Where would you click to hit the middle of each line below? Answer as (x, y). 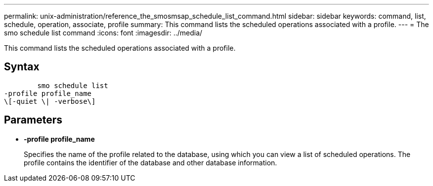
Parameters (33, 120)
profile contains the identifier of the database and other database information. (151, 162)
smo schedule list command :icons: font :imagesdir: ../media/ (103, 33)
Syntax (22, 67)
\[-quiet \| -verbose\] (50, 101)
